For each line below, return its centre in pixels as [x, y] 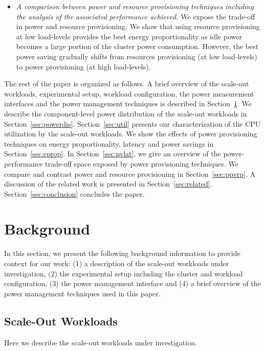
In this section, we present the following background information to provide [122, 253]
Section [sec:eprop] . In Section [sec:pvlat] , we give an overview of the [113, 154]
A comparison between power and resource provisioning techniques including [135, 6]
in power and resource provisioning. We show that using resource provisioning [138, 26]
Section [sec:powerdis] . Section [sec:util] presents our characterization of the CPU [132, 123]
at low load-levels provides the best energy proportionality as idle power [129, 36]
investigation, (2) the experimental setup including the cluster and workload [124, 273]
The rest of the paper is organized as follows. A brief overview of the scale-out [127, 84]
